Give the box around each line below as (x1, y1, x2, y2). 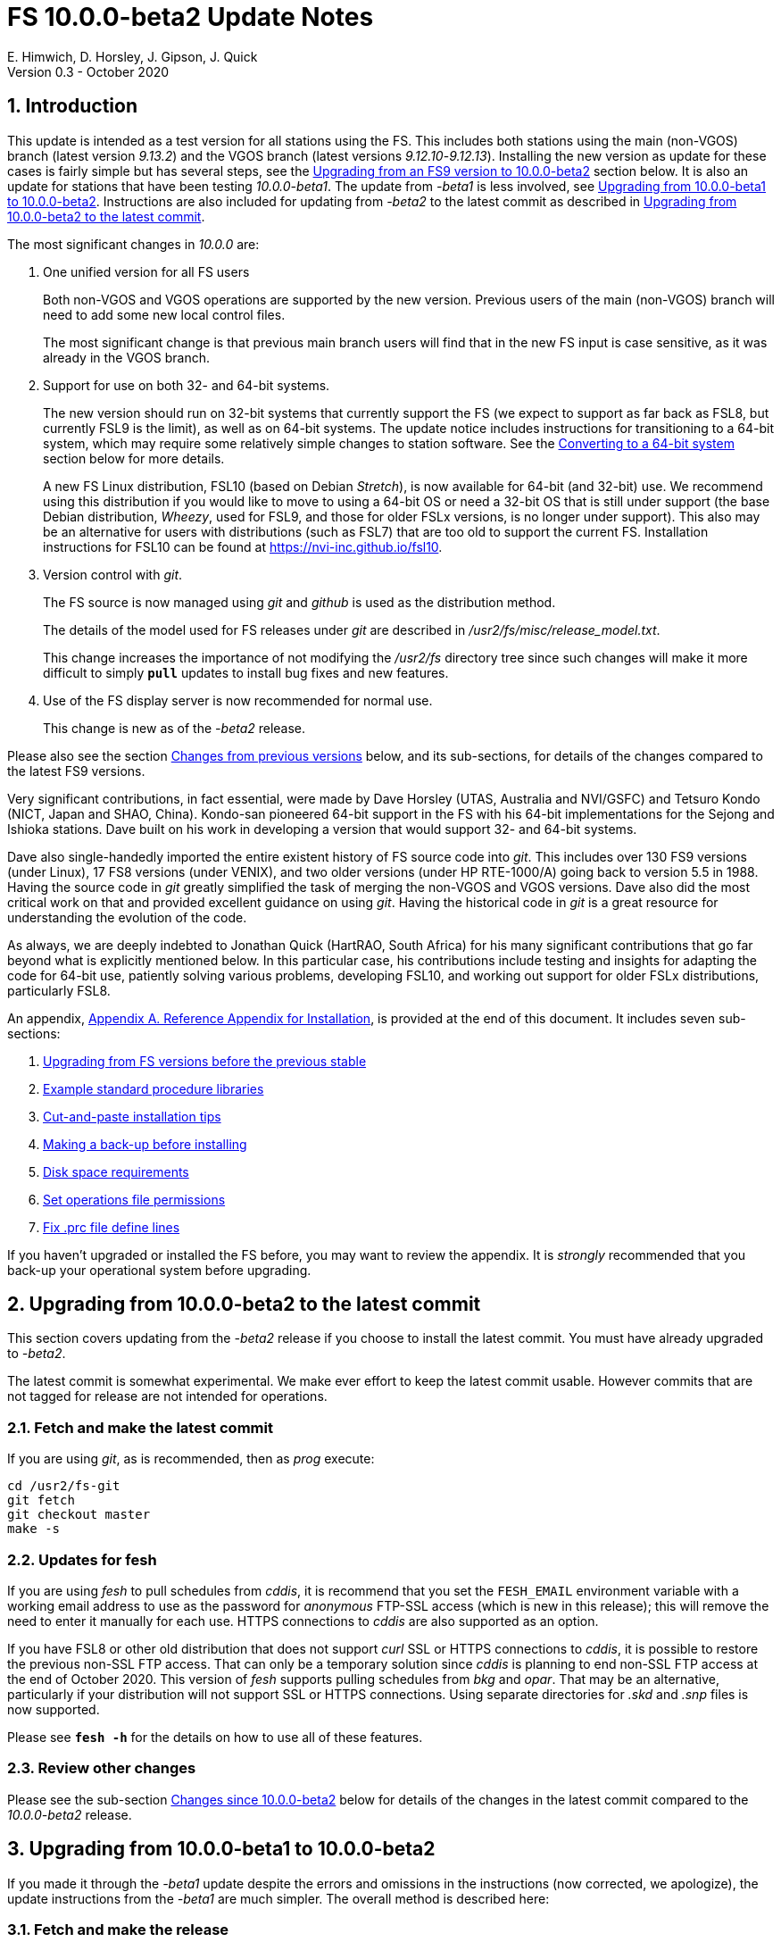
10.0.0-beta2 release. (7, 1806, 132, 1822)
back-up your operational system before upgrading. (7, 1262, 312, 1278)
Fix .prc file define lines (43, 1219, 180, 1235)
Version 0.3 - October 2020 (7, 63, 170, 79)
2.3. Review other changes (7, 1759, 196, 1778)
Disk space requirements (43, 1163, 189, 1179)
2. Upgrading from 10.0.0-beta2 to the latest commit (7, 1293, 481, 1316)
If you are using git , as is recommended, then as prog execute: (7, 1451, 375, 1467)
